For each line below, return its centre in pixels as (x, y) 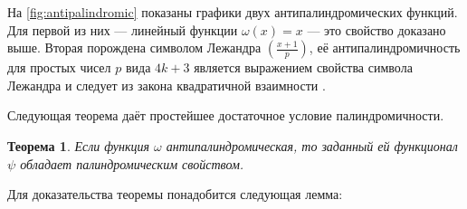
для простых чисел (59, 67)
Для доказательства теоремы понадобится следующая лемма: (175, 194)
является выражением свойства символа (303, 67)
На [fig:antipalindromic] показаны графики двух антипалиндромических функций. (233, 12)
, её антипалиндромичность (385, 47)
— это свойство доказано (376, 29)
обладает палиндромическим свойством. (132, 163)
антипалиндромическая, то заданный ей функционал (312, 145)
